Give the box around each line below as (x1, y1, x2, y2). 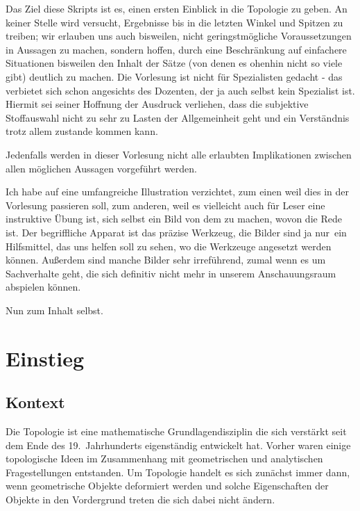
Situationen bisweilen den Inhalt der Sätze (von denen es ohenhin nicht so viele (6, 56, 343, 70)
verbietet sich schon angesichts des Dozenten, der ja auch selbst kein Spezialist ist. (6, 83, 355, 97)
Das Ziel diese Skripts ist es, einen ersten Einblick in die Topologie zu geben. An (6, 1, 348, 15)
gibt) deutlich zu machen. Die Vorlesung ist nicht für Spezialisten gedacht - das (6, 69, 343, 83)
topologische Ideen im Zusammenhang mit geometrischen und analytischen (6, 451, 323, 466)
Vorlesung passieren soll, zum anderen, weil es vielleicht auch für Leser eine (6, 197, 325, 212)
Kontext (6, 391, 65, 413)
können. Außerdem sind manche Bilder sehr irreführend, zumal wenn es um (6, 252, 326, 267)
